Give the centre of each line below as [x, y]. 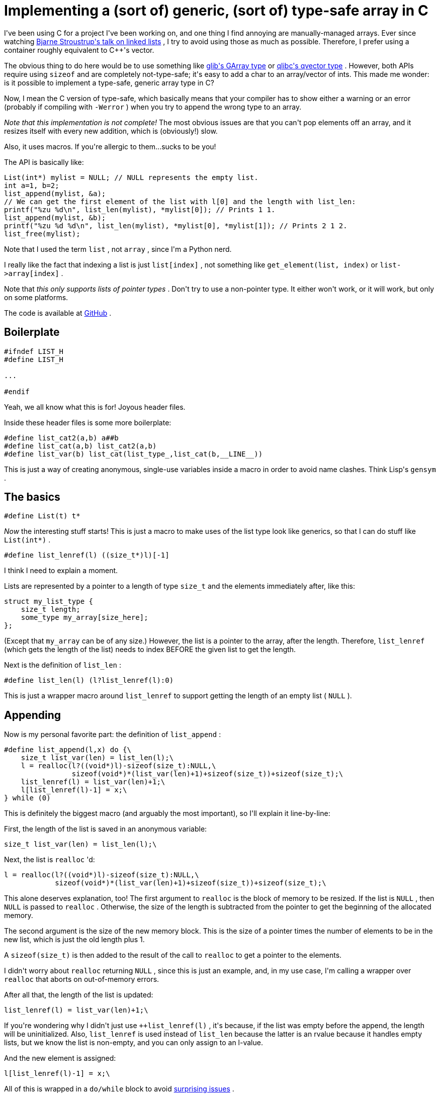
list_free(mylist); [42, 234]
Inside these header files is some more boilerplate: [88, 422]
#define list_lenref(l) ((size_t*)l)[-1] [87, 555]
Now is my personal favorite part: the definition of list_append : [113, 735]
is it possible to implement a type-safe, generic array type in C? [109, 82]
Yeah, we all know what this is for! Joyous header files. [95, 407]
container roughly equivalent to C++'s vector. [79, 50]
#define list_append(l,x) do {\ [68, 750]
